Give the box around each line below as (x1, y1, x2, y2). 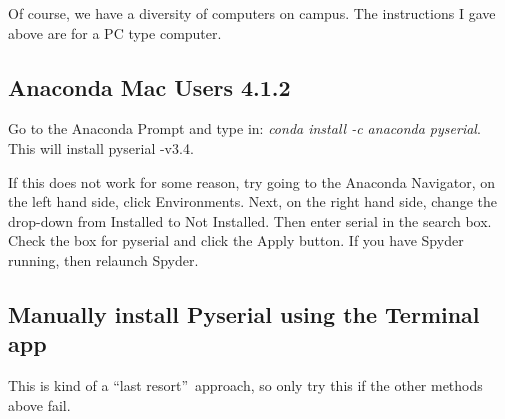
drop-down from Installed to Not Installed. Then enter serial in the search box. (8, 210, 492, 231)
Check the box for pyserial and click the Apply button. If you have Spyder (8, 230, 464, 251)
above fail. (8, 394, 71, 415)
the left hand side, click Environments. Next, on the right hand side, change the (8, 191, 497, 212)
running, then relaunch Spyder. (8, 249, 199, 270)
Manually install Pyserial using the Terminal (8, 298, 480, 329)
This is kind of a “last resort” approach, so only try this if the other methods (8, 375, 483, 396)
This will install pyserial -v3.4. (8, 137, 194, 158)
